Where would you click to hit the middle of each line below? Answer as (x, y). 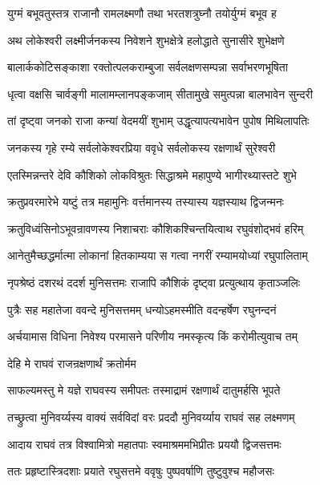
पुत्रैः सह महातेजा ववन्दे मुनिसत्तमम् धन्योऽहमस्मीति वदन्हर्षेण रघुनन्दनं (142, 309)
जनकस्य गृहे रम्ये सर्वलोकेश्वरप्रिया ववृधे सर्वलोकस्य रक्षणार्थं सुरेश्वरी (142, 147)
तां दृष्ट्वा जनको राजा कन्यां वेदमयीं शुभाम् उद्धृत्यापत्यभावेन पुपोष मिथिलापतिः (158, 121)
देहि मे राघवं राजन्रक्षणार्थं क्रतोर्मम (72, 363)
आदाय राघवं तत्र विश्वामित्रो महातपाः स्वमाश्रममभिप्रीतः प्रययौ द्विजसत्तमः (144, 444)
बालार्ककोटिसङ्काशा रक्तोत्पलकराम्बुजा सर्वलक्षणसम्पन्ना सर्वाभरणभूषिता (148, 67)
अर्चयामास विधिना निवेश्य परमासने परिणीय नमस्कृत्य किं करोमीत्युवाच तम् (152, 336)
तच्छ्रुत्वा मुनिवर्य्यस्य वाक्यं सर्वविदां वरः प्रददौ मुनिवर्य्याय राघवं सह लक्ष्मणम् (151, 416)
